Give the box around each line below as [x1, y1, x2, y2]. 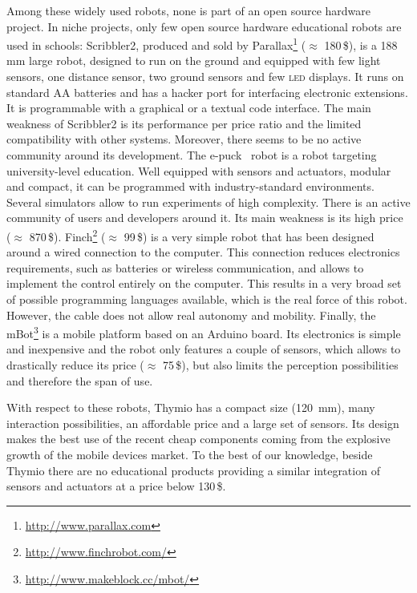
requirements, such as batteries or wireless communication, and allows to [6, 259, 364, 276]
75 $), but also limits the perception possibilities [163, 357, 399, 373]
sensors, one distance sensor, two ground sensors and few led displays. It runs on [6, 68, 404, 85]
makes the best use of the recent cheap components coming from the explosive [6, 430, 391, 447]
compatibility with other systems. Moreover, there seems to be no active [6, 131, 362, 147]
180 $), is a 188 [324, 36, 398, 53]
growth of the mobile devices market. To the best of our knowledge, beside [6, 446, 373, 462]
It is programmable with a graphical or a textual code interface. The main [6, 99, 371, 116]
